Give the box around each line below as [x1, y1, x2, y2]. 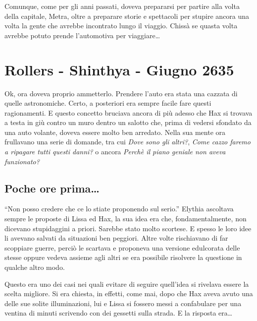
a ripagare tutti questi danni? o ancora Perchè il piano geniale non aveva [4, 146, 226, 157]
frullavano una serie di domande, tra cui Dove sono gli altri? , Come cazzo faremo [4, 136, 251, 147]
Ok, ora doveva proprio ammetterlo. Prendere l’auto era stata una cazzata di [4, 88, 238, 98]
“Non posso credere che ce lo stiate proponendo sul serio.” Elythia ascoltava [4, 203, 234, 214]
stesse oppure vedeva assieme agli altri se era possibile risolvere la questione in [4, 252, 242, 262]
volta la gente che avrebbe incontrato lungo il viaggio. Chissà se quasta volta [4, 20, 238, 31]
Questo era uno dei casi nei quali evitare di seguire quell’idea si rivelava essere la [4, 278, 249, 289]
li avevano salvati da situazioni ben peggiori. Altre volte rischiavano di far [4, 233, 228, 243]
